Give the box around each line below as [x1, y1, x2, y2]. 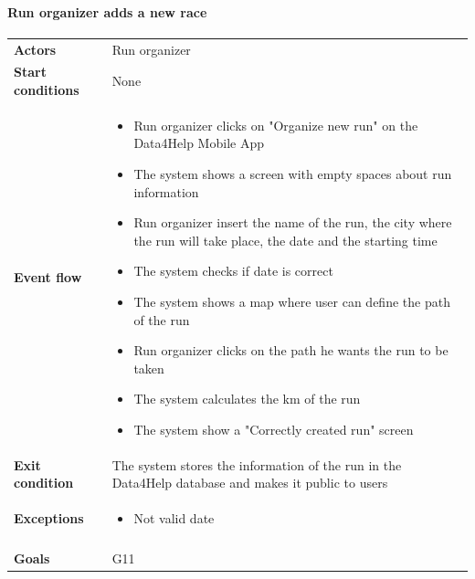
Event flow [14, 268, 82, 287]
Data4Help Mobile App [133, 133, 264, 153]
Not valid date [133, 509, 215, 528]
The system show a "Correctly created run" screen [133, 419, 414, 438]
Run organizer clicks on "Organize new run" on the [133, 115, 418, 134]
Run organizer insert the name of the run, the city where [133, 213, 452, 232]
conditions [14, 79, 79, 99]
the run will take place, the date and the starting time [133, 230, 438, 249]
